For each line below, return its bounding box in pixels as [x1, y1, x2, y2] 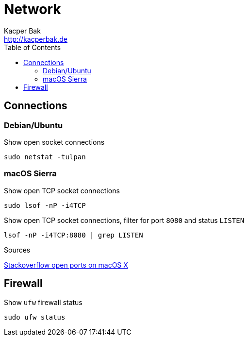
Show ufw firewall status [4, 298, 83, 306]
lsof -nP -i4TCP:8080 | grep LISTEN [4, 231, 143, 239]
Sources [4, 245, 31, 254]
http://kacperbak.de [4, 34, 67, 43]
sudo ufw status [4, 313, 66, 321]
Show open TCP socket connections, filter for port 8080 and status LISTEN [4, 216, 245, 224]
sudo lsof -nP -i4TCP [4, 201, 86, 209]
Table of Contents [4, 43, 61, 51]
